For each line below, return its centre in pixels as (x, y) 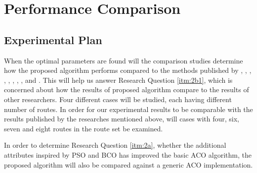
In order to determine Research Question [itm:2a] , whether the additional (115, 145)
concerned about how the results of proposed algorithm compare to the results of (127, 89)
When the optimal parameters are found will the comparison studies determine (124, 60)
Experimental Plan (53, 39)
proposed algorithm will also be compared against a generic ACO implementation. (128, 164)
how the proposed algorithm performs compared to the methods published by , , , (128, 70)
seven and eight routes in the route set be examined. (84, 128)
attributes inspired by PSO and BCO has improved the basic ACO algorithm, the (128, 154)
